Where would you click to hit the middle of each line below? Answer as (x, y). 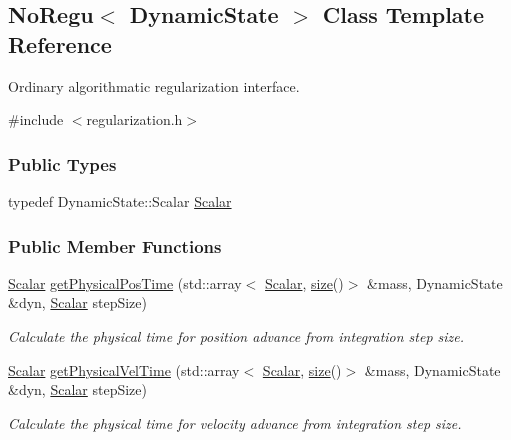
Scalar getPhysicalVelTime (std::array (124, 369)
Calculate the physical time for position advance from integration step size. (236, 336)
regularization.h (134, 119)
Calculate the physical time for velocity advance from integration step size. (235, 422)
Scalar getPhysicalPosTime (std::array (125, 282)
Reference (60, 43)
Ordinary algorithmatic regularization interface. (154, 85)
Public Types (62, 163)
